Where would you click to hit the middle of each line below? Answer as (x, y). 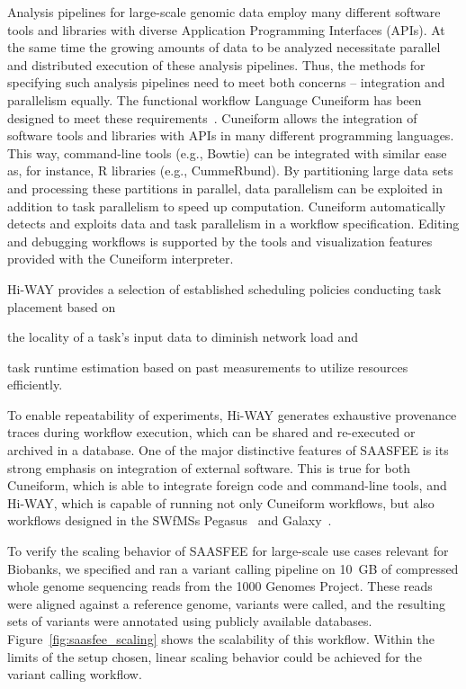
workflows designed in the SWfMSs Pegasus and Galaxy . (170, 520)
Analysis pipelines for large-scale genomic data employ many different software (224, 12)
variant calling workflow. (75, 674)
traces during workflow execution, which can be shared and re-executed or (211, 432)
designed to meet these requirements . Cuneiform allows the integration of (212, 117)
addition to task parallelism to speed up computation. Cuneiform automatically (227, 206)
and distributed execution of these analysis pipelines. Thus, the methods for (216, 64)
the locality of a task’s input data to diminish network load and (183, 337)
